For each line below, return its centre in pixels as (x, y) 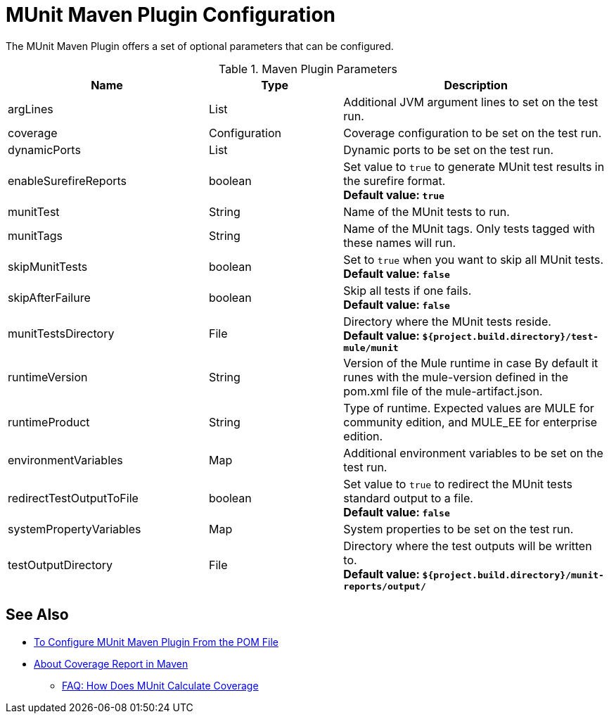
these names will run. (400, 242)
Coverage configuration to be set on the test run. (473, 133)
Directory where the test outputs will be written (468, 546)
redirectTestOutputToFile (73, 498)
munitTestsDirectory (61, 334)
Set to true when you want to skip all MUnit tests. (474, 259)
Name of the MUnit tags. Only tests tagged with (469, 228)
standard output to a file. (408, 498)
